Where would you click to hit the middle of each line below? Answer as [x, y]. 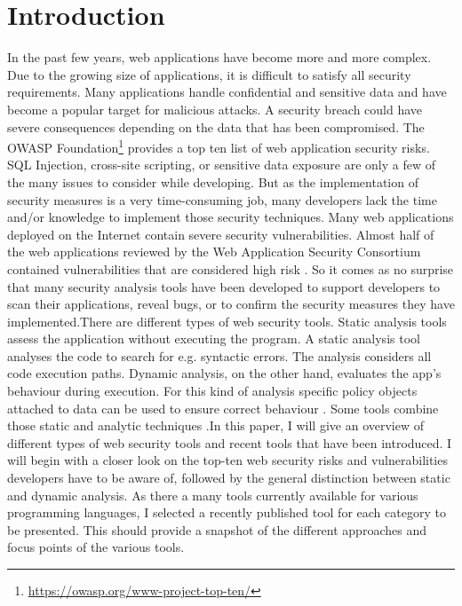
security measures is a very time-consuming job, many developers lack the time [222, 199]
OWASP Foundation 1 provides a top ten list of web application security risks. [219, 146]
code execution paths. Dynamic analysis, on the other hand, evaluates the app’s [224, 373]
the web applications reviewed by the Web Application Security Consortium [214, 252]
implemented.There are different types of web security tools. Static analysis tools [227, 321]
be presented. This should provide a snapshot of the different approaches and [217, 529]
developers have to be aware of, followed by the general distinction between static [229, 478]
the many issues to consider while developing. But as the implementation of [213, 181]
